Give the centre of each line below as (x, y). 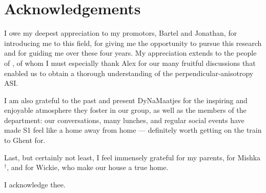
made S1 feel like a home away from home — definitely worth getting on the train (133, 130)
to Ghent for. (25, 140)
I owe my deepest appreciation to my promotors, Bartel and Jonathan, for (121, 33)
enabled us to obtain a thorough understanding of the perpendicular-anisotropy (129, 73)
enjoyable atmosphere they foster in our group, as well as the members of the (125, 110)
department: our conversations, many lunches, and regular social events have (124, 120)
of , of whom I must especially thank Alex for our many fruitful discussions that (130, 63)
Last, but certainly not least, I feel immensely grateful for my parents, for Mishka (132, 157)
